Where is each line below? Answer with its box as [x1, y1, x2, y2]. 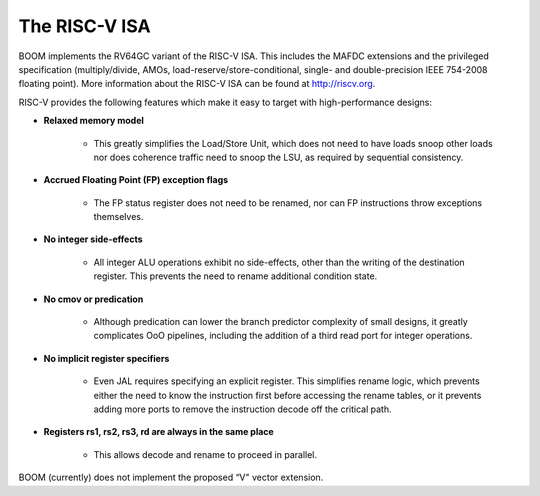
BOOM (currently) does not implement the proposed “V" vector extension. [18, 471, 324, 484]
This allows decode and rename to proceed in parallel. [93, 448, 318, 460]
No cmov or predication [43, 293, 144, 305]
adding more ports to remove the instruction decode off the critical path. [93, 403, 392, 415]
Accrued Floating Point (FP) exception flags [43, 174, 229, 186]
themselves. [93, 211, 144, 223]
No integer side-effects [43, 233, 144, 245]
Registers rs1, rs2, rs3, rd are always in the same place [43, 426, 274, 438]
